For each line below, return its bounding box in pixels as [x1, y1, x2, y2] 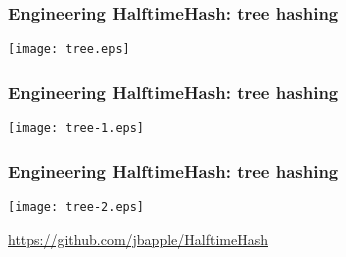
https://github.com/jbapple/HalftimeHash [8, 228, 268, 249]
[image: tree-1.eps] [8, 121, 145, 136]
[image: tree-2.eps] [8, 199, 145, 214]
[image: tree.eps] [8, 42, 130, 57]
